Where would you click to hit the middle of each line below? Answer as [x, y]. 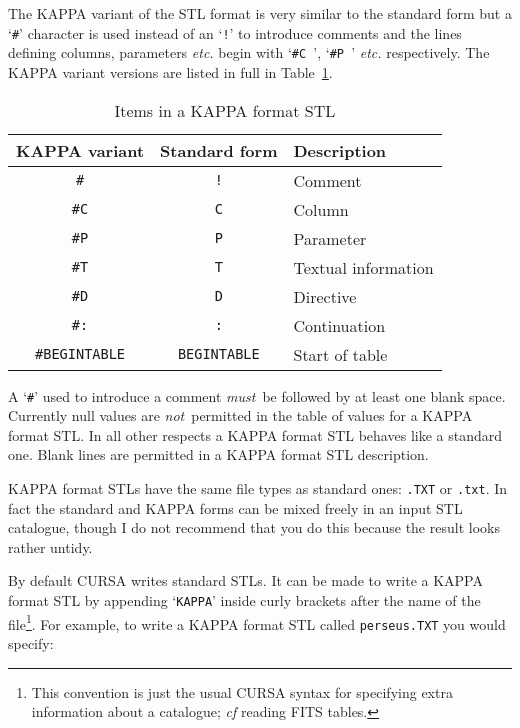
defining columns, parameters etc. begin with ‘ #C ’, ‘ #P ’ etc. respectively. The [249, 52]
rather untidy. [50, 546]
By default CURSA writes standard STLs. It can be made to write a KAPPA [245, 580]
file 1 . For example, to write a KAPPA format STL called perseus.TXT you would [257, 622]
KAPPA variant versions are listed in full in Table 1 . [170, 71]
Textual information [363, 267]
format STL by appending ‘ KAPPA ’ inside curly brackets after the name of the [244, 599]
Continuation [339, 325]
